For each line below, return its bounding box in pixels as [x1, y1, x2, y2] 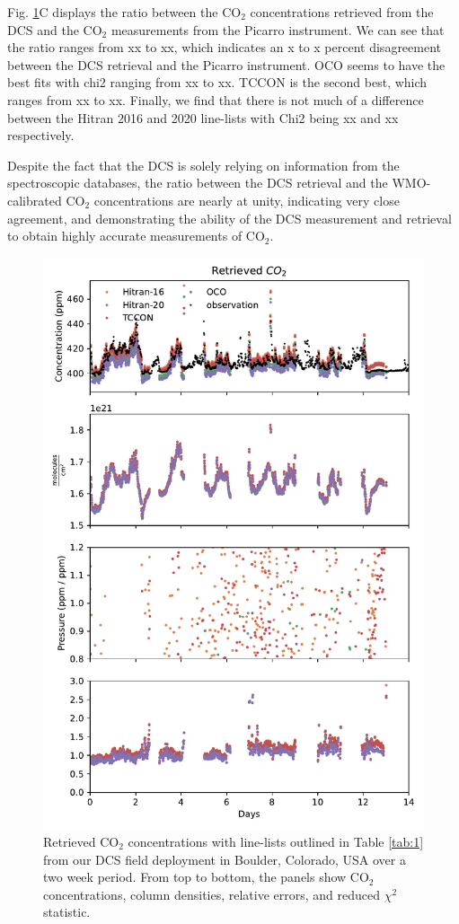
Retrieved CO [43, 832, 119, 850]
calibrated [7, 190, 62, 209]
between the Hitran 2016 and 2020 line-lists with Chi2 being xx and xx [7, 108, 399, 127]
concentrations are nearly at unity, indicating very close [93, 190, 400, 209]
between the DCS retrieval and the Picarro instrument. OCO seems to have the [7, 55, 446, 74]
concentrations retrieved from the [250, 3, 434, 21]
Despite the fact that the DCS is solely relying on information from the [7, 155, 400, 174]
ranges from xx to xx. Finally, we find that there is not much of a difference [7, 90, 424, 109]
